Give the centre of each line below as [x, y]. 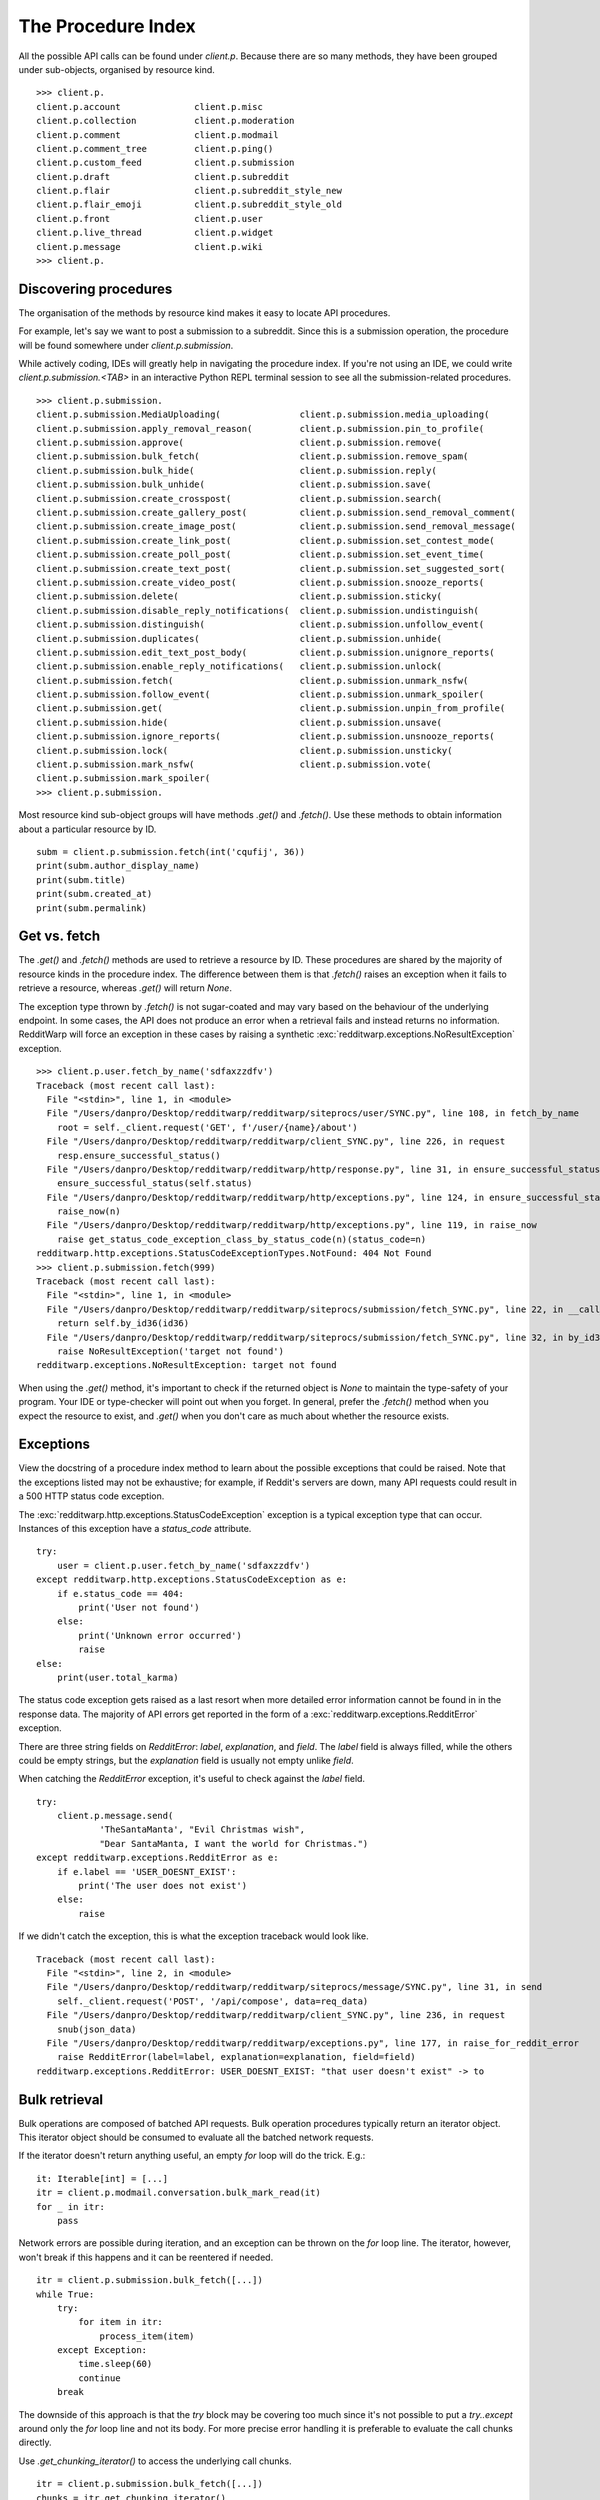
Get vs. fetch [59, 936]
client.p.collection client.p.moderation [165, 121]
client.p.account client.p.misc [150, 106]
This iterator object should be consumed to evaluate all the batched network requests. [196, 2137]
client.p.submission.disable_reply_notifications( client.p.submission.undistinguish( [258, 610]
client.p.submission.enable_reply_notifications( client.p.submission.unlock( [239, 666]
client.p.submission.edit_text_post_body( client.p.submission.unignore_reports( [265, 652]
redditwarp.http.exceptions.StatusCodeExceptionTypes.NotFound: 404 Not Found [234, 1253]
